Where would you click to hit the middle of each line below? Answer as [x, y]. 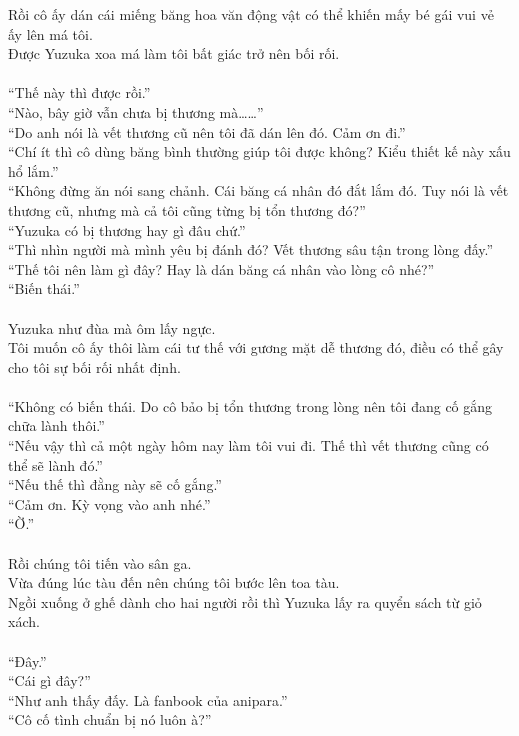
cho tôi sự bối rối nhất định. [94, 366]
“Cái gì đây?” [49, 680]
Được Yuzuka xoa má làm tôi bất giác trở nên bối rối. [174, 53]
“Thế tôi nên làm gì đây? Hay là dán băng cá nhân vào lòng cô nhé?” [221, 268]
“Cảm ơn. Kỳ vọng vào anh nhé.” [109, 503]
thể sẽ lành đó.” [55, 464]
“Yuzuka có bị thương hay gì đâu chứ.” [127, 229]
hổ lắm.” [33, 170]
